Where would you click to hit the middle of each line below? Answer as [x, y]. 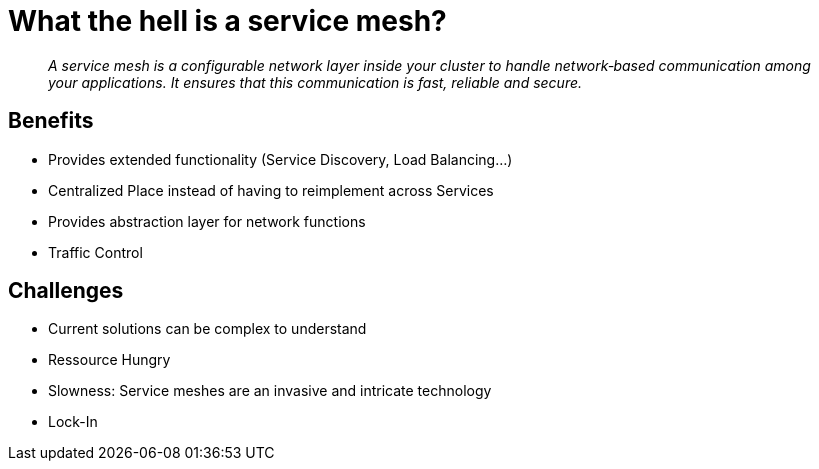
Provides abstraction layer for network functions [207, 221]
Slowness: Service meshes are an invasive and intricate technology [270, 391]
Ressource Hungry [109, 360]
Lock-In [73, 422]
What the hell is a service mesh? [227, 21]
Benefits [51, 121]
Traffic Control [95, 252]
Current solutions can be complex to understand [207, 329]
